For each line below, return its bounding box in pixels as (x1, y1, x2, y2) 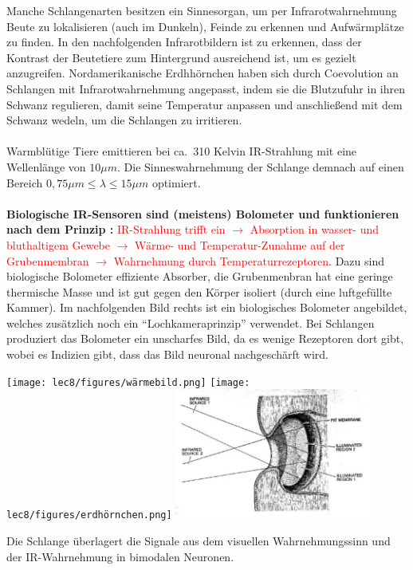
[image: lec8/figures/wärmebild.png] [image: (6, 376, 250, 388)
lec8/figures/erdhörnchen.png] (6, 509, 172, 521)
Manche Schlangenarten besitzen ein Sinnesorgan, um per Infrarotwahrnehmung (6, 2, 397, 18)
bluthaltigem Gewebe (6, 236, 110, 253)
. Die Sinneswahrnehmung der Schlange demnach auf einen (116, 158, 404, 175)
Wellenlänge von (6, 158, 86, 175)
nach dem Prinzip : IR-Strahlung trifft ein (6, 221, 226, 238)
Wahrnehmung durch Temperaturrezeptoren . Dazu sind (113, 252, 384, 269)
